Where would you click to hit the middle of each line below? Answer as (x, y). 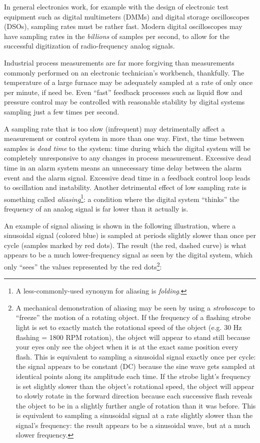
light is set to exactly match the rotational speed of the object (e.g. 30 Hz (129, 327)
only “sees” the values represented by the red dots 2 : (83, 265)
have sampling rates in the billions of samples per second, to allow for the (117, 36)
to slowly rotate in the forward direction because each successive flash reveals (134, 396)
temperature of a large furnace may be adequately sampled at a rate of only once (128, 82)
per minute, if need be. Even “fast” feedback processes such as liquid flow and (123, 92)
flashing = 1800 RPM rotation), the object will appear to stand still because (133, 337)
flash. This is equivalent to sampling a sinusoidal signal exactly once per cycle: (136, 356)
